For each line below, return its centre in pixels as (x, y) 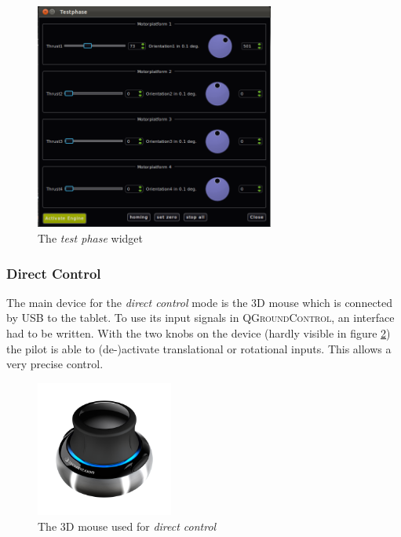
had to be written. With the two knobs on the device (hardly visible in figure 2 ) (199, 333)
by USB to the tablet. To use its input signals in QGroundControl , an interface (200, 318)
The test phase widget (90, 238)
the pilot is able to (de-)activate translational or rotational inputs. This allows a (199, 348)
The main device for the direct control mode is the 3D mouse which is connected (200, 302)
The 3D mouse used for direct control (127, 526)
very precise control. (55, 364)
